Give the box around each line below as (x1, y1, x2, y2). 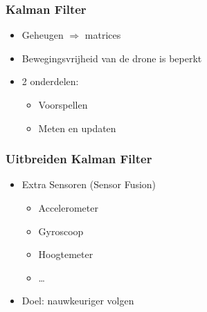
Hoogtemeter (38, 247, 93, 261)
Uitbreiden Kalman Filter (6, 150, 152, 167)
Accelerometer (38, 201, 98, 214)
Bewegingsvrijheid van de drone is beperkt (21, 51, 202, 65)
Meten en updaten (38, 120, 116, 135)
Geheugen (21, 28, 64, 42)
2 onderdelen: (21, 74, 79, 89)
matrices (84, 28, 121, 42)
